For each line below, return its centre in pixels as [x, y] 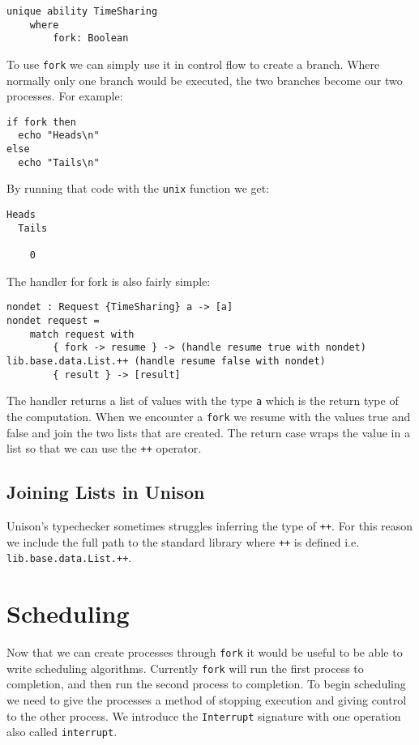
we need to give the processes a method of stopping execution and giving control [207, 700]
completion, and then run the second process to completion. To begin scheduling [206, 684]
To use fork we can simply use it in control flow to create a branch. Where [193, 64]
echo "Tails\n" [59, 162]
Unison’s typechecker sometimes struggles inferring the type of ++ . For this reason [210, 526]
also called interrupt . [62, 732]
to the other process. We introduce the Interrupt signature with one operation [204, 715]
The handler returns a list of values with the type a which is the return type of [203, 400]
